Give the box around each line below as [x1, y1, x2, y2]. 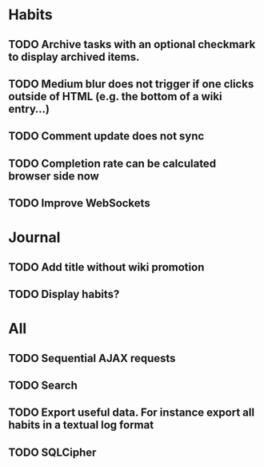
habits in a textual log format [8, 418, 154, 432]
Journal [8, 228, 61, 247]
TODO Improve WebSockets [8, 196, 150, 210]
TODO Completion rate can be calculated [8, 156, 217, 170]
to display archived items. [8, 50, 140, 63]
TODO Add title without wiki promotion [8, 260, 205, 274]
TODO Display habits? [8, 288, 120, 301]
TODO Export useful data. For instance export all [8, 406, 254, 420]
